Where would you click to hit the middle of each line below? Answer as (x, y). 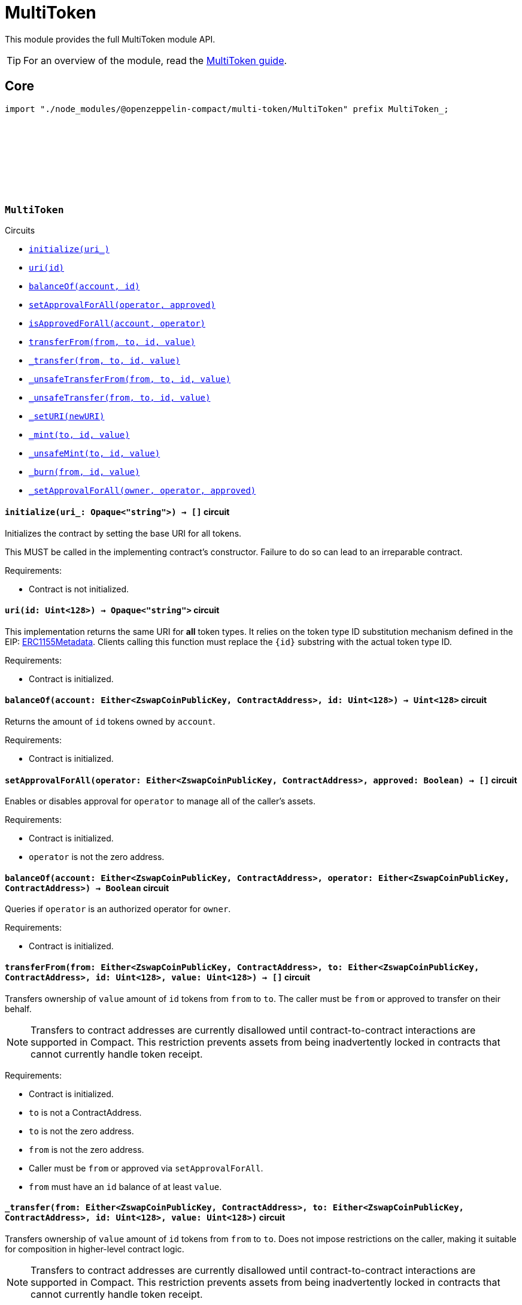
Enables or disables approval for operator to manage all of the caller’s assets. (160, 801)
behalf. (18, 1009)
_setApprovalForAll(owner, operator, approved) (142, 491)
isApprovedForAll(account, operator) (117, 324)
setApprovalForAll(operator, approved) (122, 305)
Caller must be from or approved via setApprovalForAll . (146, 1168)
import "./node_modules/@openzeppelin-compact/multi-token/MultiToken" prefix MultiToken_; (227, 109)
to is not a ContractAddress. (85, 1112)
